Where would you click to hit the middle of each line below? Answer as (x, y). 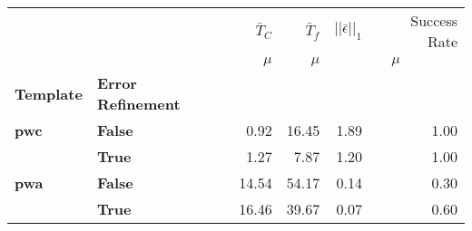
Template (49, 93)
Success (434, 20)
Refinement (138, 104)
